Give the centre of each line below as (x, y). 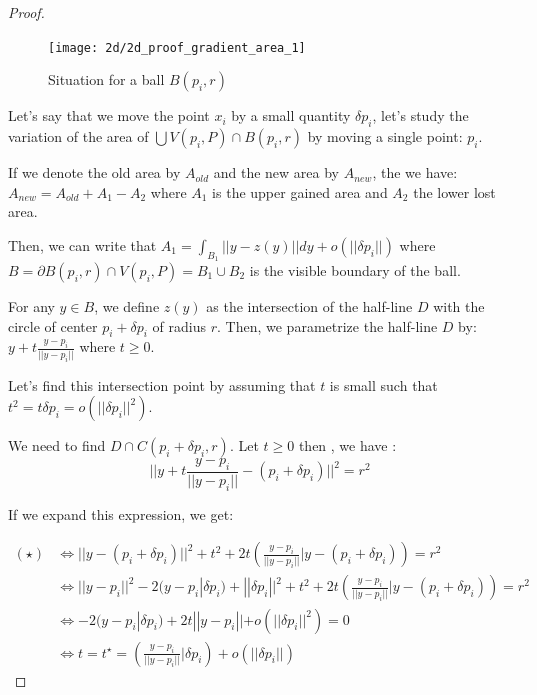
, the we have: (415, 172)
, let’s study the (420, 115)
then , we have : (347, 445)
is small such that (383, 384)
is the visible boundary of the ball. (355, 270)
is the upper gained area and (300, 191)
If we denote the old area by (94, 172)
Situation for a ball (106, 79)
